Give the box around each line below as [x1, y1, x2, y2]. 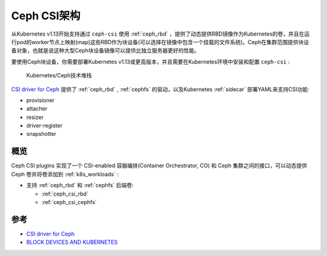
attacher [26, 105, 48, 112]
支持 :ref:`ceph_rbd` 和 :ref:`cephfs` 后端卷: [26, 182, 134, 189]
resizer [26, 114, 44, 121]
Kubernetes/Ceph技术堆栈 [26, 72, 92, 79]
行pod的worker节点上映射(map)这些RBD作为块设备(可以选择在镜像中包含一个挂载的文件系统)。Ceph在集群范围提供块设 [11, 38, 309, 45]
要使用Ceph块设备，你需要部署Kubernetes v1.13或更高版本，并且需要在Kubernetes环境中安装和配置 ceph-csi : [11, 58, 290, 65]
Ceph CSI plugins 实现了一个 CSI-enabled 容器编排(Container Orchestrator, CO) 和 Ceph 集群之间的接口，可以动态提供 [11, 162, 308, 169]
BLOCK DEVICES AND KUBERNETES [26, 238, 118, 246]
